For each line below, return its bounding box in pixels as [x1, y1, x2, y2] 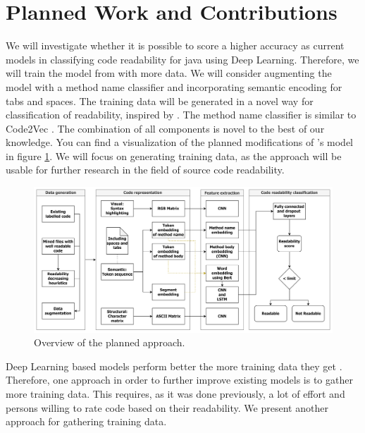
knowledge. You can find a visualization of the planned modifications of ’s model [6, 135, 354, 150]
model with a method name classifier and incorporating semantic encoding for [6, 79, 342, 94]
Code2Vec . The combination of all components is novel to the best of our [6, 121, 325, 135]
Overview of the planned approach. [34, 335, 185, 350]
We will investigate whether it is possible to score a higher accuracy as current [6, 38, 345, 53]
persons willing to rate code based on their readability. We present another [6, 400, 328, 415]
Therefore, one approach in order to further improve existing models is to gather [6, 372, 353, 387]
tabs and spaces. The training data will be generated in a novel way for [6, 93, 314, 108]
